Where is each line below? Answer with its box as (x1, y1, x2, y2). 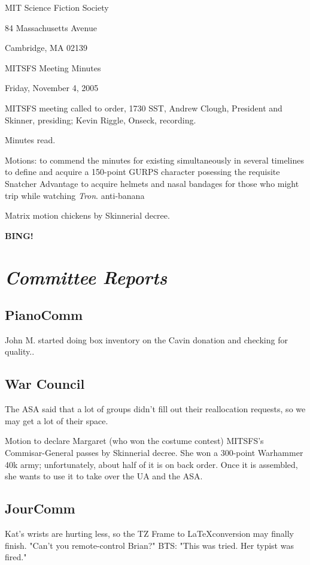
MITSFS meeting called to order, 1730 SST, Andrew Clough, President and (5, 101, 282, 114)
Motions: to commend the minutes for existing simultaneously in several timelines (5, 153, 304, 166)
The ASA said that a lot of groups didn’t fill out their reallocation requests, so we (5, 403, 306, 415)
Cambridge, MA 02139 (5, 41, 88, 54)
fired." (5, 551, 27, 563)
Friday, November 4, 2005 (5, 81, 99, 94)
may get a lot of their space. (5, 414, 108, 427)
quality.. (5, 345, 35, 358)
